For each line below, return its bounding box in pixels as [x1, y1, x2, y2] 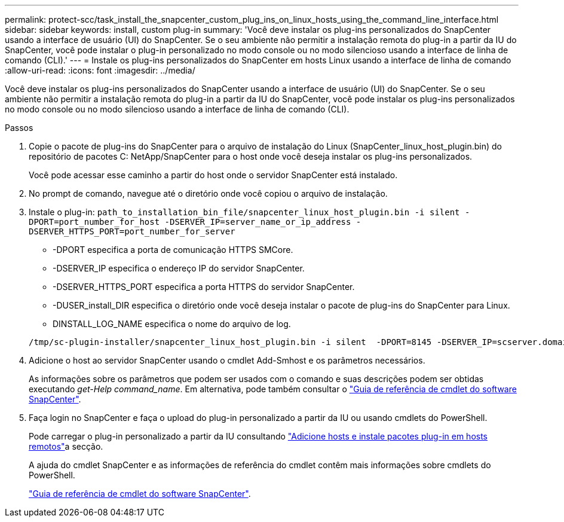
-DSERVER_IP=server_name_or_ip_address [164, 217, 351, 227]
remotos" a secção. [29, 441, 103, 451]
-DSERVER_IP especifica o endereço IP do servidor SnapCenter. [53, 263, 305, 273]
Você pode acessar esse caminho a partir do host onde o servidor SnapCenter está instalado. [29, 170, 398, 180]
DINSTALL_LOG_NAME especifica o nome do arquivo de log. [53, 319, 291, 329]
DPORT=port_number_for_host [29, 217, 160, 227]
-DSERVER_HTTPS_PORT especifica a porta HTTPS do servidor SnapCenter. [53, 282, 355, 292]
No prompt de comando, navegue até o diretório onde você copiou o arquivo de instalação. [29, 188, 388, 199]
